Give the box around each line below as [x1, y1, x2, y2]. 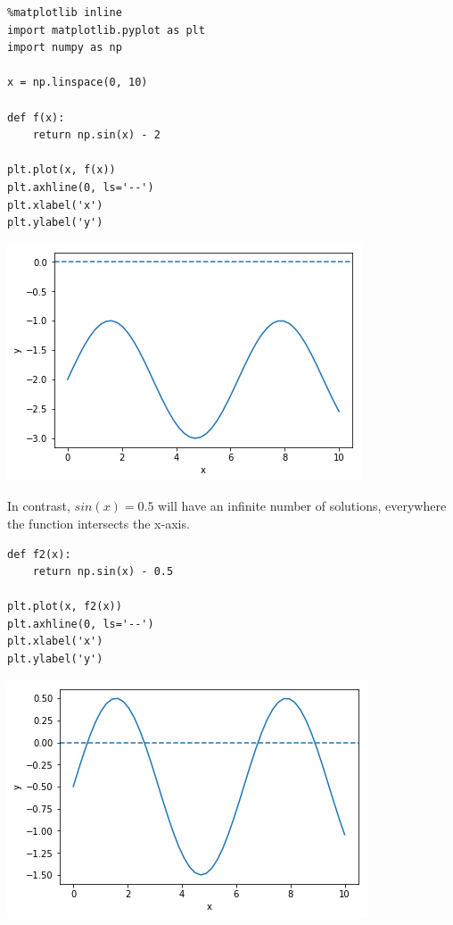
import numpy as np [7, 41, 122, 54]
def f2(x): [7, 547, 71, 561]
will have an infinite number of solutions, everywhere [158, 496, 447, 515]
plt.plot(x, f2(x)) [7, 600, 122, 613]
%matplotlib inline [7, 6, 122, 19]
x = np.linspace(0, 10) [7, 76, 148, 89]
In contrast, [7, 496, 70, 515]
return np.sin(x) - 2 [32, 129, 161, 142]
